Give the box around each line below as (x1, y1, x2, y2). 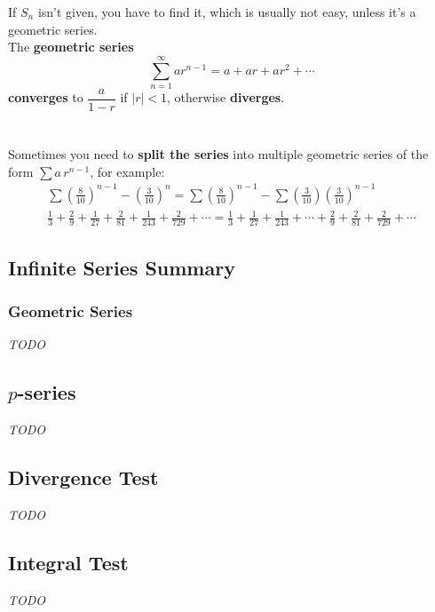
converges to (8, 88, 83, 107)
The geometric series (8, 37, 134, 56)
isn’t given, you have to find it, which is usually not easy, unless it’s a (37, 3, 416, 20)
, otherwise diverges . (167, 88, 285, 107)
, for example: (90, 162, 165, 180)
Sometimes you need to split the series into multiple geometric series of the (8, 145, 429, 163)
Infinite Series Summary (8, 253, 235, 281)
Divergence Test (8, 464, 159, 491)
